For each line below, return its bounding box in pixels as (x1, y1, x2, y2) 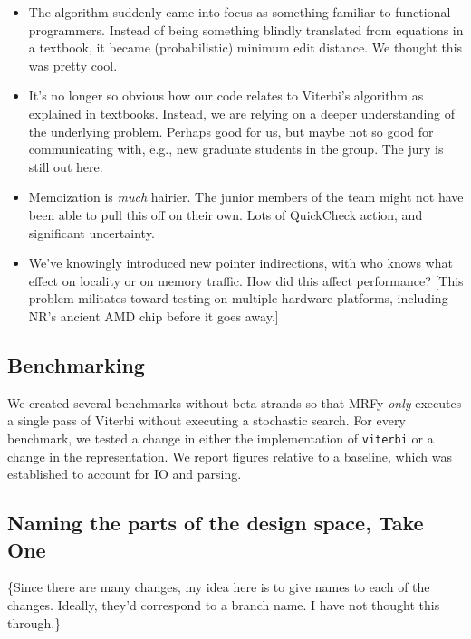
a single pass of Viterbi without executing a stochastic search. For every (7, 411, 406, 430)
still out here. (28, 157, 103, 176)
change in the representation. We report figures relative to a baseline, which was (7, 446, 452, 465)
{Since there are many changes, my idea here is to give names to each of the (7, 577, 430, 596)
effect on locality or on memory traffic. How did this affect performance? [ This (28, 271, 464, 290)
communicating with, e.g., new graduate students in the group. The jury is (28, 139, 444, 158)
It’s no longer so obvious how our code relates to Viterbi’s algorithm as (28, 86, 424, 105)
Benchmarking (7, 350, 145, 378)
